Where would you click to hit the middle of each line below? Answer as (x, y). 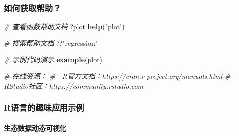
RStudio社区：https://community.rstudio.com (74, 85)
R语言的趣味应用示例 (44, 108)
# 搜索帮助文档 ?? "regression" (51, 43)
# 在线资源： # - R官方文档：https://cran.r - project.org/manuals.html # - (120, 76)
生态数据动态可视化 (35, 127)
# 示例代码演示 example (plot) (53, 59)
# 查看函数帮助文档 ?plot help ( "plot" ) (64, 26)
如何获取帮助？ (32, 8)
